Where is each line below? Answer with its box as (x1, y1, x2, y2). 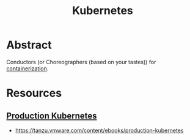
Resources (6, 86, 62, 100)
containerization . (6, 65, 49, 72)
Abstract (6, 38, 52, 52)
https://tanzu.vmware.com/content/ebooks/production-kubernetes (15, 127, 184, 134)
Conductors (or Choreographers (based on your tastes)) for (6, 58, 156, 65)
